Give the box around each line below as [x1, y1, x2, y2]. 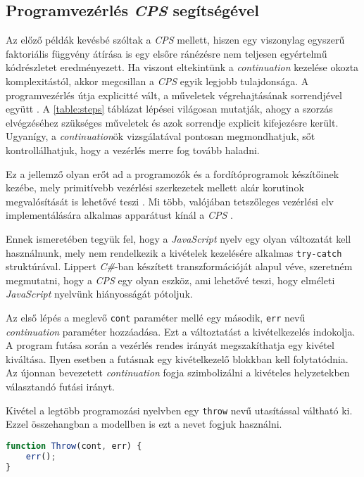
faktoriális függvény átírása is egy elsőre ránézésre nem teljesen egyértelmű [6, 46, 327, 61]
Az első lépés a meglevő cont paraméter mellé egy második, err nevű [6, 310, 306, 324]
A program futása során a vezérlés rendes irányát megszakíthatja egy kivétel [6, 338, 334, 352]
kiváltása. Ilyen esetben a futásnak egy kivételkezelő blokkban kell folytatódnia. [6, 351, 349, 366]
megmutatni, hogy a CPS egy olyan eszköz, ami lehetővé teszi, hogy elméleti [6, 272, 335, 287]
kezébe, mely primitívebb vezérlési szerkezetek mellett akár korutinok [6, 180, 304, 195]
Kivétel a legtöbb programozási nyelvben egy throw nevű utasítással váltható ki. [6, 402, 353, 417]
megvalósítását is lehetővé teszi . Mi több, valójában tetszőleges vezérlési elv [6, 193, 334, 208]
